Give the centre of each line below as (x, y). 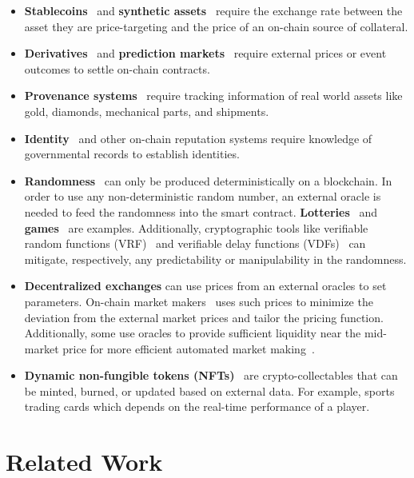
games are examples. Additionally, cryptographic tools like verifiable (196, 227)
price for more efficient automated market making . (189, 348)
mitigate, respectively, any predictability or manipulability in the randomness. (215, 259)
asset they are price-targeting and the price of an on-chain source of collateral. (216, 26)
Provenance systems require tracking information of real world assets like (213, 96)
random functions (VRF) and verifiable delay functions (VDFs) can (195, 243)
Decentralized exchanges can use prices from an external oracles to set (205, 286)
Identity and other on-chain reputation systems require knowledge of (198, 138)
